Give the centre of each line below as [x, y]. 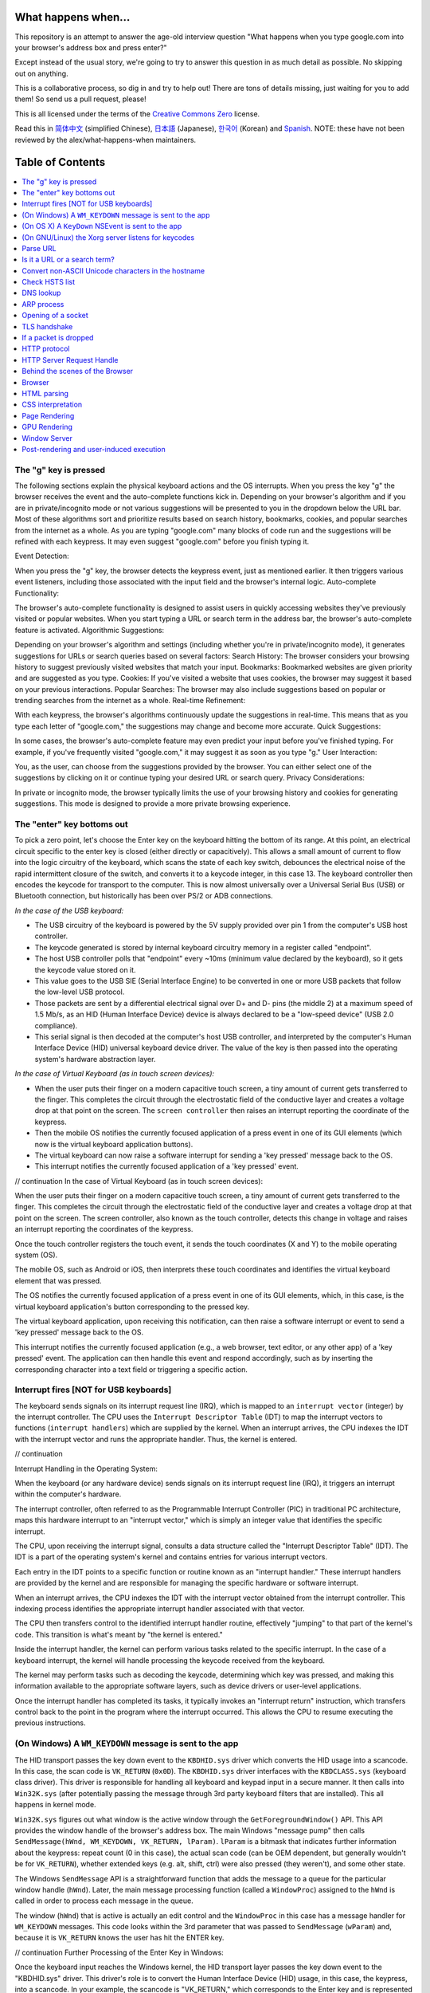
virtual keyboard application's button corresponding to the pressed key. [132, 1307]
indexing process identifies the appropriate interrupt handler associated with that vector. [160, 1608]
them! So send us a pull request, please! [80, 99]
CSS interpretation [52, 405]
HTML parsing [45, 393]
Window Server [47, 438]
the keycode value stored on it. [85, 969]
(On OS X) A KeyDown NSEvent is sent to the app [102, 226]
